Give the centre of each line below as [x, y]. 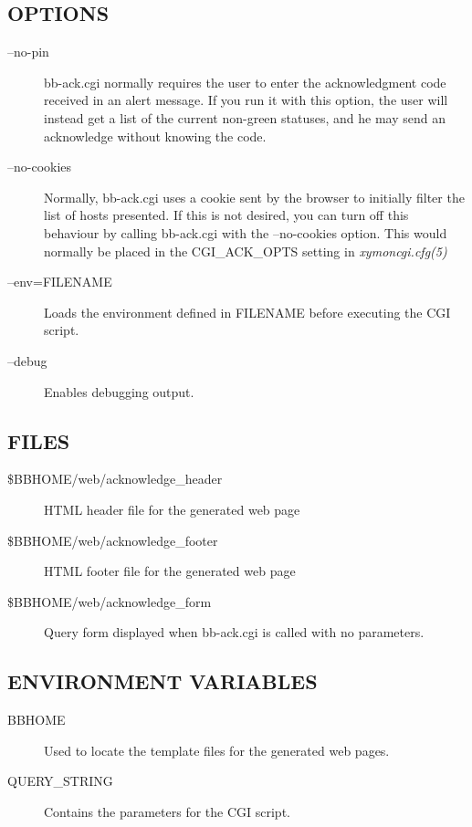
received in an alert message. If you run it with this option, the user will [246, 100]
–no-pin [28, 52]
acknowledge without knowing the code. [155, 136]
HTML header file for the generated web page [172, 509]
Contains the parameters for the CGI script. [167, 811]
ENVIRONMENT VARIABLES [163, 681]
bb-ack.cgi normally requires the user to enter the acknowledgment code [245, 82]
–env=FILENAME [60, 282]
